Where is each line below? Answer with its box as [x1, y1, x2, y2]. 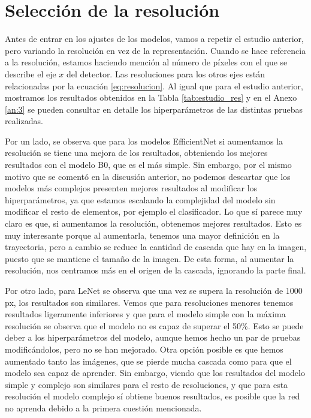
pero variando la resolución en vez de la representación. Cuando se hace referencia [5, 44, 306, 56]
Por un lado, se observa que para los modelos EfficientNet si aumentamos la [5, 134, 283, 147]
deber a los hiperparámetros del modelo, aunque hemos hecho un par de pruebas [5, 331, 301, 344]
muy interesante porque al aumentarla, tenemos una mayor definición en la [5, 228, 280, 241]
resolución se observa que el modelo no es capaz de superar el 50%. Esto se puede [5, 319, 304, 332]
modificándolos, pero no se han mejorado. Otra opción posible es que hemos [5, 342, 283, 355]
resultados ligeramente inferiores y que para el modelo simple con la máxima [5, 308, 286, 320]
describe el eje [5, 67, 56, 80]
